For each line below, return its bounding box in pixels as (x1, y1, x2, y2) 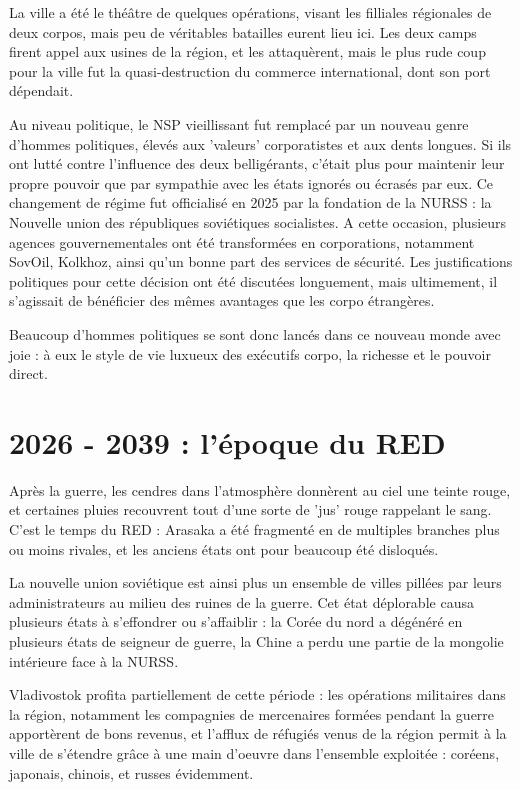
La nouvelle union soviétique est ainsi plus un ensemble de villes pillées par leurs (9, 572, 502, 593)
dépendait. (9, 80, 74, 101)
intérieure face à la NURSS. (9, 650, 179, 671)
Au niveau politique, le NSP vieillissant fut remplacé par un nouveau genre (9, 113, 469, 134)
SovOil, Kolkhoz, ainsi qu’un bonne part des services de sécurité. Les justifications (9, 251, 513, 272)
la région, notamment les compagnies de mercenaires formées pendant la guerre (9, 703, 495, 724)
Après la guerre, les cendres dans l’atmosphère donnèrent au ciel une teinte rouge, (9, 479, 511, 500)
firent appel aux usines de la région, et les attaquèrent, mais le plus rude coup (9, 41, 486, 62)
